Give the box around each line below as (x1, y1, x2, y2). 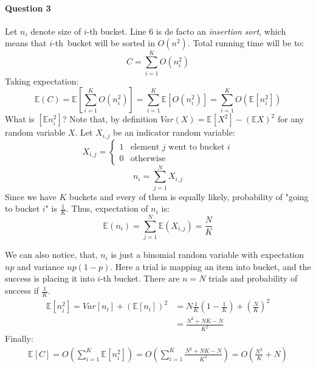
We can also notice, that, (5, 248, 98, 261)
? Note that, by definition (62, 113, 158, 125)
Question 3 (5, 1, 51, 14)
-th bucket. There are (100, 272, 180, 285)
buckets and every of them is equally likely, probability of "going (69, 190, 309, 203)
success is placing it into (5, 272, 95, 285)
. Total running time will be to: (187, 36, 304, 49)
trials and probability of (208, 272, 298, 285)
